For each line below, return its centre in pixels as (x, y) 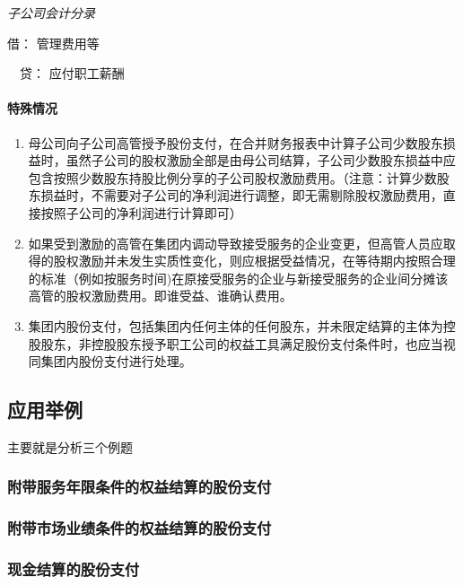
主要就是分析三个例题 (70, 446)
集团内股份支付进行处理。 (116, 361)
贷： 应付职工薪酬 (72, 73)
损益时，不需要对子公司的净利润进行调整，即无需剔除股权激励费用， (242, 195)
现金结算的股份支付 (74, 569)
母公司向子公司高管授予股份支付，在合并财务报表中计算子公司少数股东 (236, 142)
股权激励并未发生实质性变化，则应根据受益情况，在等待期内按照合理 (254, 261)
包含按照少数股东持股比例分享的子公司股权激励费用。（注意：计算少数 (232, 177)
